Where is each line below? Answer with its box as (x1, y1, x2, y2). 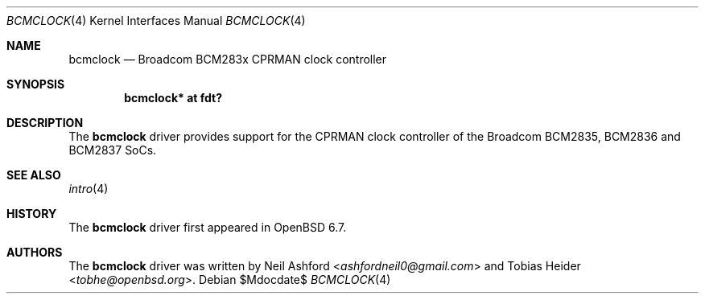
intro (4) (68, 182, 109, 195)
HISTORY (6, 207, 57, 220)
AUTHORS (6, 245, 63, 259)
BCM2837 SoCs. (68, 143, 157, 157)
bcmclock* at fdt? (124, 91, 222, 105)
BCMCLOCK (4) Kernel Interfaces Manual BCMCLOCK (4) (6, 14, 306, 27)
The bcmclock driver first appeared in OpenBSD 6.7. (68, 220, 347, 234)
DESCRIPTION (6, 116, 84, 129)
